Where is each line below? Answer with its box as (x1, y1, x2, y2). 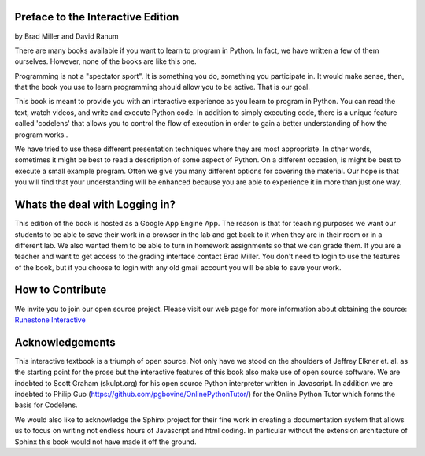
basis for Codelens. (14, 400, 78, 410)
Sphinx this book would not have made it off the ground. (14, 437, 197, 447)
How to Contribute (14, 284, 107, 297)
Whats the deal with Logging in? (14, 198, 176, 212)
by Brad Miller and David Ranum (14, 32, 119, 41)
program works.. (14, 130, 68, 139)
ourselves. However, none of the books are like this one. (14, 57, 197, 66)
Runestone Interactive (14, 315, 86, 324)
